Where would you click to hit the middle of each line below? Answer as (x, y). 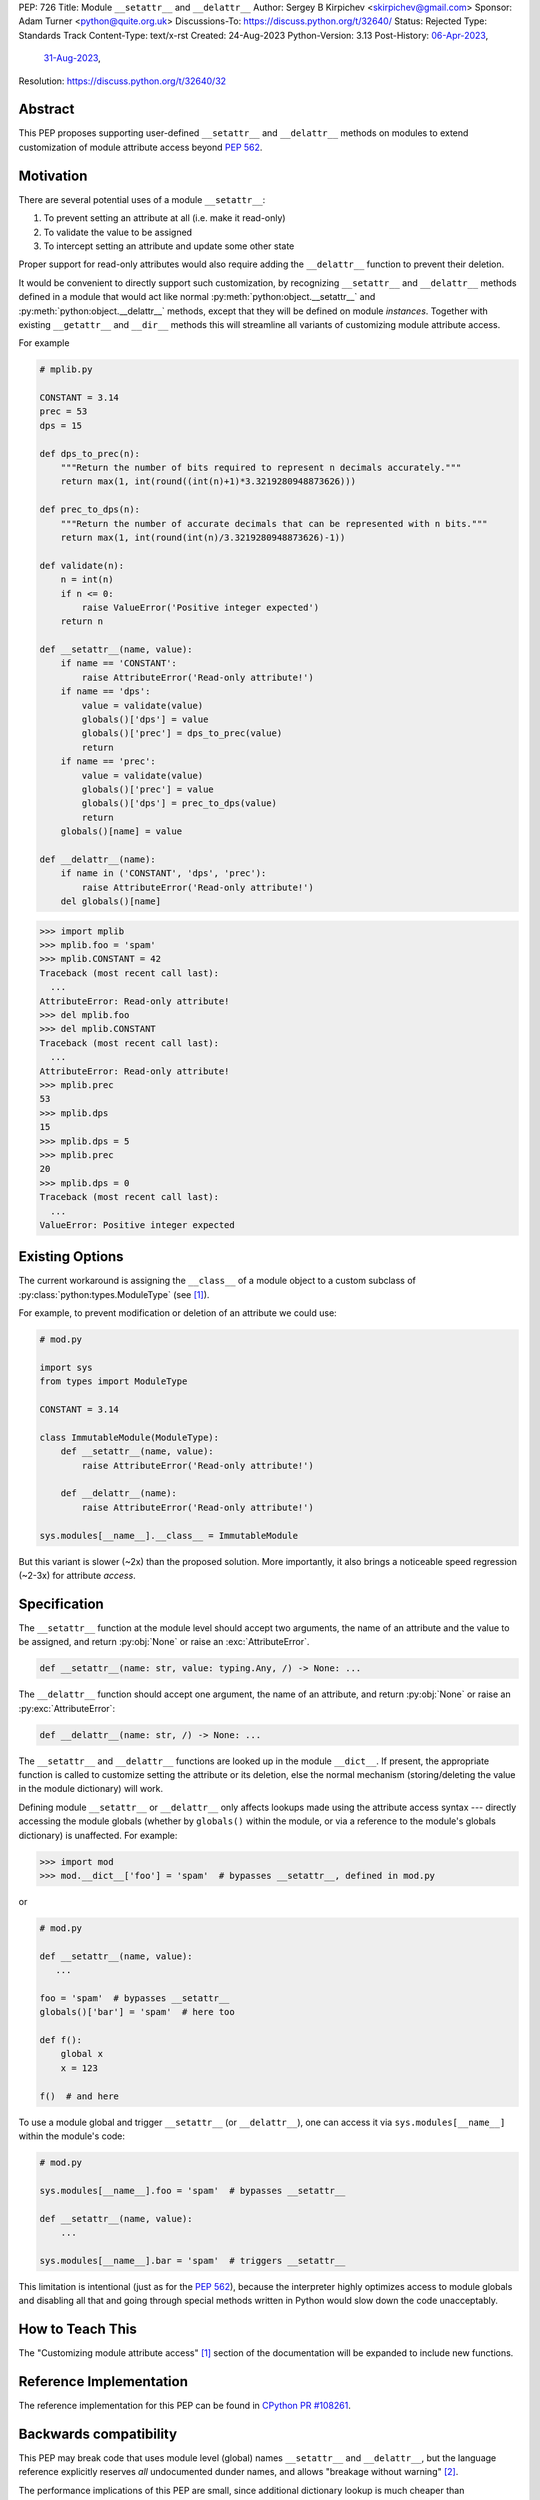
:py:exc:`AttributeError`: (66, 1708)
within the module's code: (71, 2136)
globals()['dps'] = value (145, 719)
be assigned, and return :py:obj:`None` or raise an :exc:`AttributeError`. (164, 1642)
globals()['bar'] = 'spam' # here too (137, 2012)
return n (82, 621)
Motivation (53, 175)
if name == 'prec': (108, 761)
